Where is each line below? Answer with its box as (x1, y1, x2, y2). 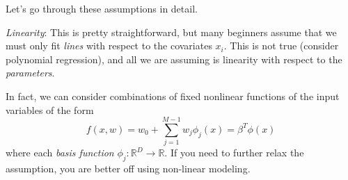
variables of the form (6, 102, 94, 117)
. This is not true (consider (223, 38, 339, 53)
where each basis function (6, 145, 114, 160)
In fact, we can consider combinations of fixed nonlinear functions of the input (6, 88, 340, 103)
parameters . (6, 65, 55, 80)
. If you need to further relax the (164, 145, 304, 160)
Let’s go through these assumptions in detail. (6, 1, 198, 15)
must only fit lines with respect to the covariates (6, 38, 212, 53)
